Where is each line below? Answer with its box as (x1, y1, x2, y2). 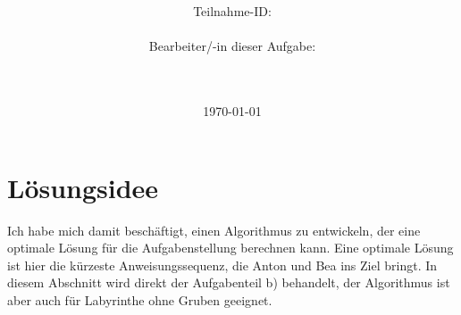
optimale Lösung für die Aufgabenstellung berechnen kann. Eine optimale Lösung (7, 238, 454, 257)
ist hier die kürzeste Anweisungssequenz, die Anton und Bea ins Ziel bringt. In (7, 255, 438, 274)
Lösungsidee (7, 169, 159, 205)
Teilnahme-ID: (193, 2, 272, 21)
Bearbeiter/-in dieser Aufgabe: (148, 37, 316, 55)
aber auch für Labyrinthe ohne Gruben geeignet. (7, 291, 272, 310)
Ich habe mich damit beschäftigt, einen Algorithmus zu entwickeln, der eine (7, 220, 421, 239)
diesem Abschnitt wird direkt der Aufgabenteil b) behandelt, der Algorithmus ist (7, 273, 450, 292)
